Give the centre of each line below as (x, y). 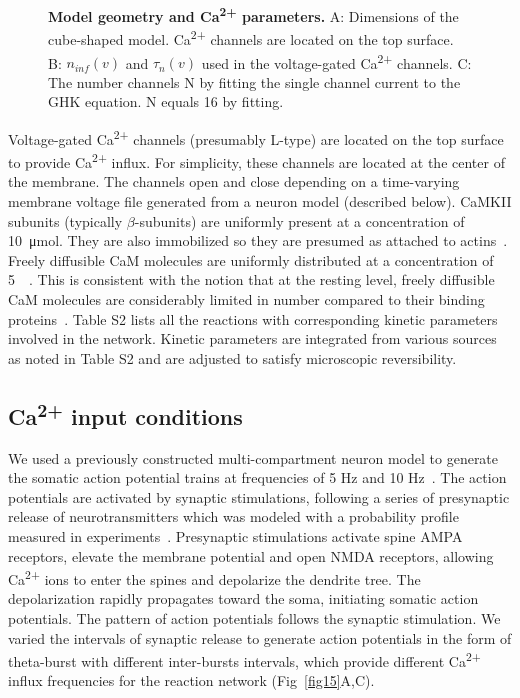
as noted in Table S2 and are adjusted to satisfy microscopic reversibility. (232, 357)
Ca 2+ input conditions (125, 413)
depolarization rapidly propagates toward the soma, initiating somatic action (243, 598)
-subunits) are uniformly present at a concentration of (299, 220)
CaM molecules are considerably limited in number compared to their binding (246, 299)
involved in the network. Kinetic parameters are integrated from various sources (252, 338)
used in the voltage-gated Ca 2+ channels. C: (336, 61)
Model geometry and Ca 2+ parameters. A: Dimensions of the (253, 14)
